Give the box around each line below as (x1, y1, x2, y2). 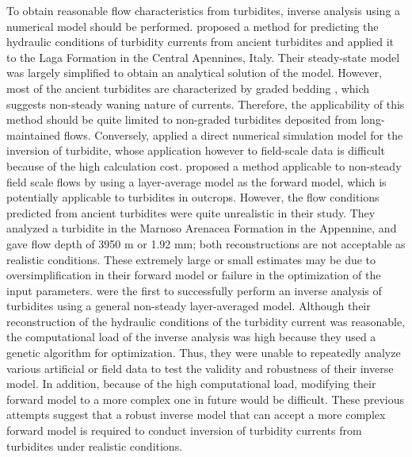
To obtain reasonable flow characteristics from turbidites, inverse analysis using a (6, 2, 401, 18)
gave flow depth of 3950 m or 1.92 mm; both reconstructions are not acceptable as (6, 235, 406, 252)
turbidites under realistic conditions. (6, 437, 183, 454)
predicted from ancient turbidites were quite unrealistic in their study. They (6, 204, 376, 221)
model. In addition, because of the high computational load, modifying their (6, 375, 376, 392)
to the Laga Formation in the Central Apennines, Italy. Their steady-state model (6, 48, 400, 65)
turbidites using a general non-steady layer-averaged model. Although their (6, 298, 371, 314)
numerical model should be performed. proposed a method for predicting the (6, 17, 379, 34)
